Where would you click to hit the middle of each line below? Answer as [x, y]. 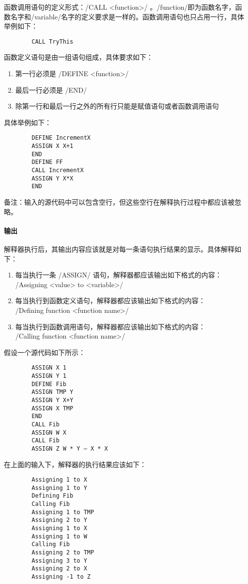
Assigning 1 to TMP [63, 512]
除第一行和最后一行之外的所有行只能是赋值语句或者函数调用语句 [117, 106]
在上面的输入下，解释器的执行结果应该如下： [75, 464]
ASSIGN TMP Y [53, 392]
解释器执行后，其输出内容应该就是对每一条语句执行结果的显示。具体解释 [119, 249]
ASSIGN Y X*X [53, 178]
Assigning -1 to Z [61, 577]
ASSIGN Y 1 [49, 376]
